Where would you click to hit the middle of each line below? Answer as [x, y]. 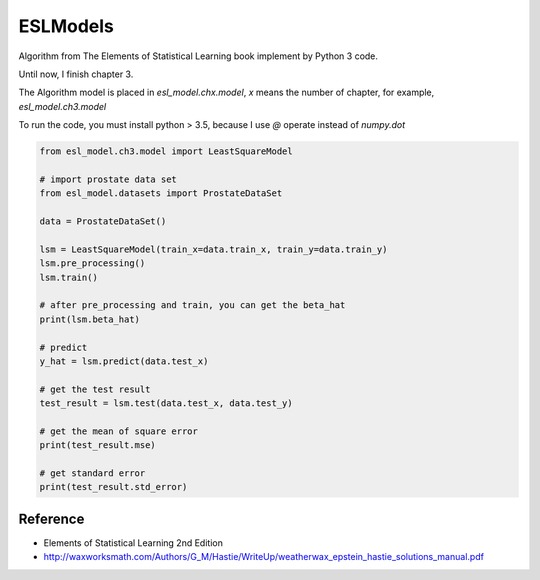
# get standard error [92, 473]
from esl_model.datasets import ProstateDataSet [161, 193]
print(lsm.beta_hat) [89, 319]
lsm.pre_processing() [92, 263]
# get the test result [95, 389]
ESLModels [66, 26]
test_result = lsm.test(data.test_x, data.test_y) [166, 403]
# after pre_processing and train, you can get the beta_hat [192, 305]
